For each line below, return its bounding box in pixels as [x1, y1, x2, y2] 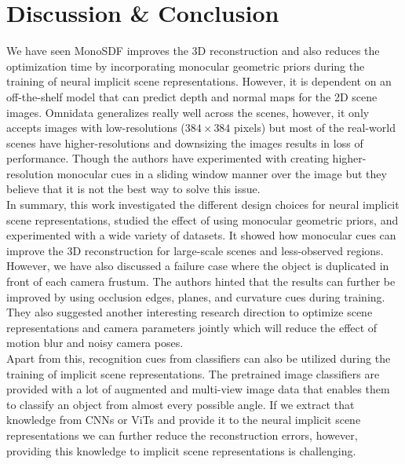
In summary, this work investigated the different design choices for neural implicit [6, 196, 400, 213]
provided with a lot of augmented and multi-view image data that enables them [6, 381, 390, 397]
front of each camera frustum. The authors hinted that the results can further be [6, 273, 396, 290]
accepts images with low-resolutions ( [6, 119, 185, 136]
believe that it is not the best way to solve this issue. [6, 181, 261, 197]
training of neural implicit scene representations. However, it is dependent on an [6, 73, 392, 90]
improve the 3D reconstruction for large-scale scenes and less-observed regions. [6, 242, 384, 258]
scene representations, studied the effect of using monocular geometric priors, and [6, 211, 399, 228]
